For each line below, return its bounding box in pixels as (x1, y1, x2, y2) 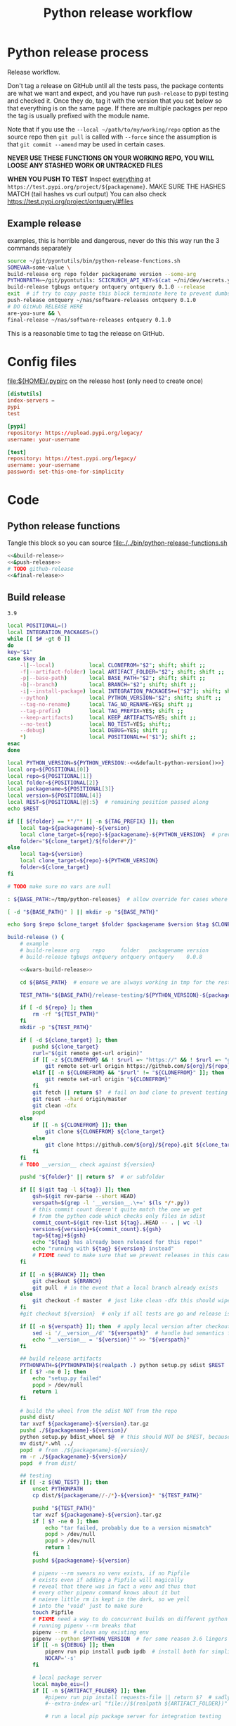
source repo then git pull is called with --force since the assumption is (7, 132, 217, 141)
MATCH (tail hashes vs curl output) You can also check (7, 189, 167, 198)
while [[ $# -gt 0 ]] (7, 636, 71, 643)
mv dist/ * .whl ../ (20, 1440, 74, 1447)
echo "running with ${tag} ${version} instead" (32, 1245, 174, 1252)
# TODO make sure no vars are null (7, 883, 112, 890)
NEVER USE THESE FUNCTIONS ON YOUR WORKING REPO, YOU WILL (7, 153, 215, 162)
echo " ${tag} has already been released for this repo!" (32, 1239, 202, 1246)
